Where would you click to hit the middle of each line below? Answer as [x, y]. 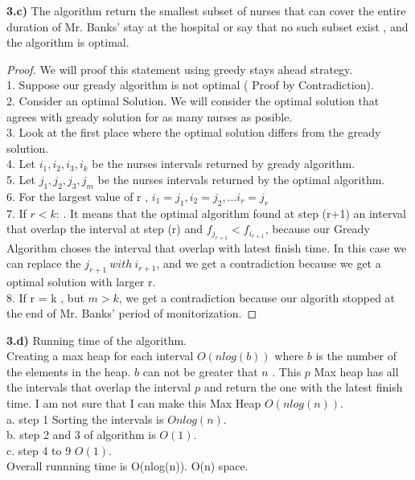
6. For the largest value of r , [78, 196]
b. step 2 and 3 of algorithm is [81, 435]
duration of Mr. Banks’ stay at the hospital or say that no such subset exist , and [207, 26]
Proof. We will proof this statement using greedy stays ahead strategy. [180, 69]
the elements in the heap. [69, 371]
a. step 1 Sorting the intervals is [85, 418]
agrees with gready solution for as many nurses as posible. [150, 116]
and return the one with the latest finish [303, 387]
